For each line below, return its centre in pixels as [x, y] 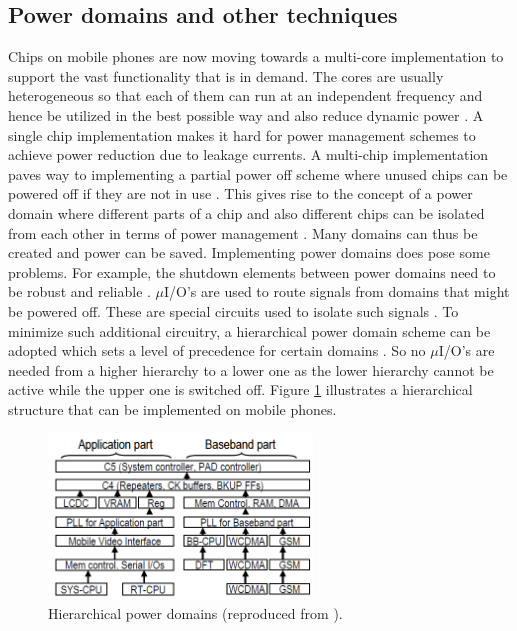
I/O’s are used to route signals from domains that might [337, 291]
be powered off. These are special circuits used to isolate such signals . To [233, 310]
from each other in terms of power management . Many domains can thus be [243, 232]
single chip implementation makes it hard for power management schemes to [242, 134]
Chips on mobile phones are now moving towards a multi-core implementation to [256, 56]
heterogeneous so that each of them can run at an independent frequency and [245, 95]
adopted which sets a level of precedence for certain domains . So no [217, 350]
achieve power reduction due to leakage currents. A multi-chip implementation [248, 154]
